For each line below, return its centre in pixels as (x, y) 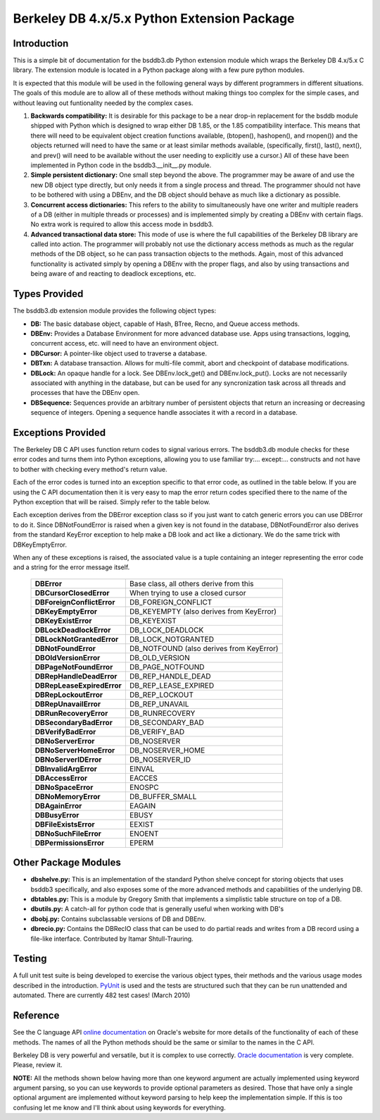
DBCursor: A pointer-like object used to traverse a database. (119, 353)
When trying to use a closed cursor (188, 592)
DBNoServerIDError (68, 760)
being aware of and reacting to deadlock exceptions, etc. (113, 274)
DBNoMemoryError (68, 796)
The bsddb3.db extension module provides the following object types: (115, 311)
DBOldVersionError (68, 657)
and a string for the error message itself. (71, 567)
